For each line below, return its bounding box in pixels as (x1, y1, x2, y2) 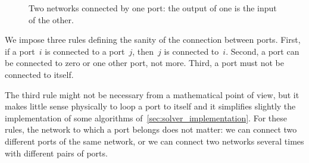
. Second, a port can (226, 45, 299, 57)
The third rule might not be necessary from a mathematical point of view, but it (5, 88, 299, 101)
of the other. (29, 13, 74, 26)
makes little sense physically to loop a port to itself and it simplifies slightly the (5, 100, 296, 112)
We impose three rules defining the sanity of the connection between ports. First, (5, 33, 301, 46)
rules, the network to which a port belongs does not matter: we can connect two (5, 123, 297, 136)
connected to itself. (5, 68, 74, 80)
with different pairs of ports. (5, 146, 108, 159)
